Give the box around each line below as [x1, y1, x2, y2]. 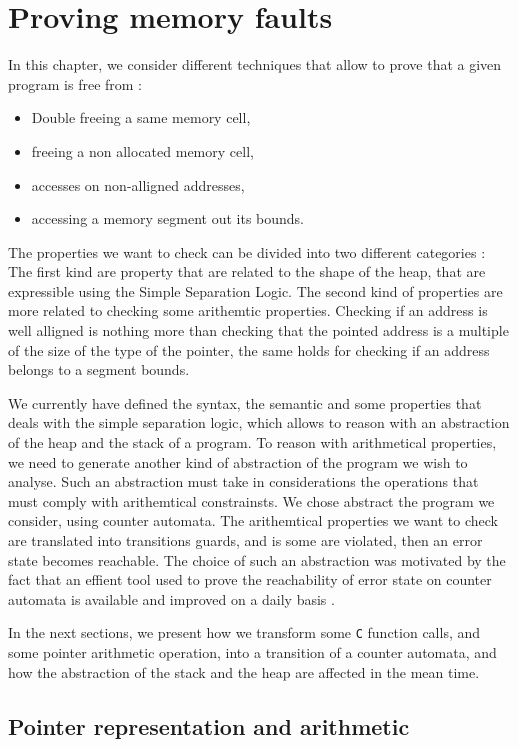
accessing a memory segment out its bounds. [31, 208, 305, 229]
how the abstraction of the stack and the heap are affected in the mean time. [8, 661, 480, 682]
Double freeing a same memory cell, [31, 107, 251, 128]
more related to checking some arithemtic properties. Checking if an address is [8, 300, 488, 321]
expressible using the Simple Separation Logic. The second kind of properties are [8, 280, 503, 301]
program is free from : [8, 73, 143, 94]
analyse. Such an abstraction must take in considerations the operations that [8, 471, 479, 492]
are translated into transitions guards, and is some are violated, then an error [8, 530, 483, 550]
